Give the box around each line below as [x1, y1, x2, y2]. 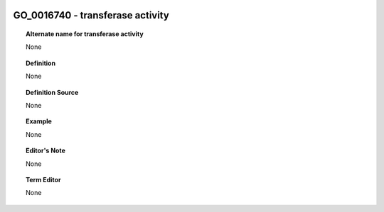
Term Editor [26, 175, 61, 184]
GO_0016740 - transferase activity [13, 9, 170, 21]
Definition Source [26, 88, 79, 96]
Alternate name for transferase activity [26, 30, 144, 38]
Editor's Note [26, 146, 65, 155]
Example [26, 117, 53, 125]
